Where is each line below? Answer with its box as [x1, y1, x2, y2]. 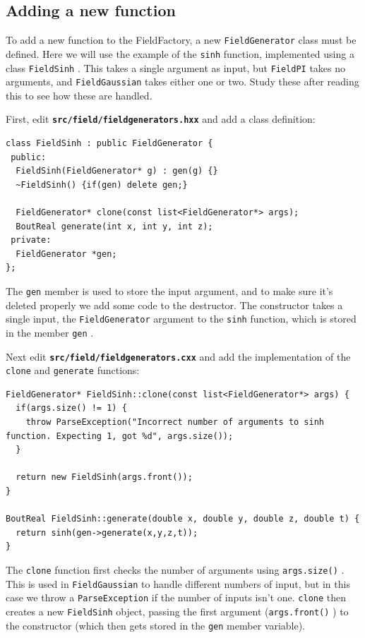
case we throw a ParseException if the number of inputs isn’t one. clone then [6, 590, 347, 605]
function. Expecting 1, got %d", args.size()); [6, 431, 234, 441]
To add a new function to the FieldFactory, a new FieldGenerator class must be [6, 32, 357, 47]
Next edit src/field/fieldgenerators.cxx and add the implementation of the [6, 349, 351, 363]
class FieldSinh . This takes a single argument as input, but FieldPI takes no [6, 60, 346, 75]
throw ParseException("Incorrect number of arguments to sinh [25, 417, 325, 428]
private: [11, 235, 52, 246]
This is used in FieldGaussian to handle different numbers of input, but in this [6, 576, 350, 591]
